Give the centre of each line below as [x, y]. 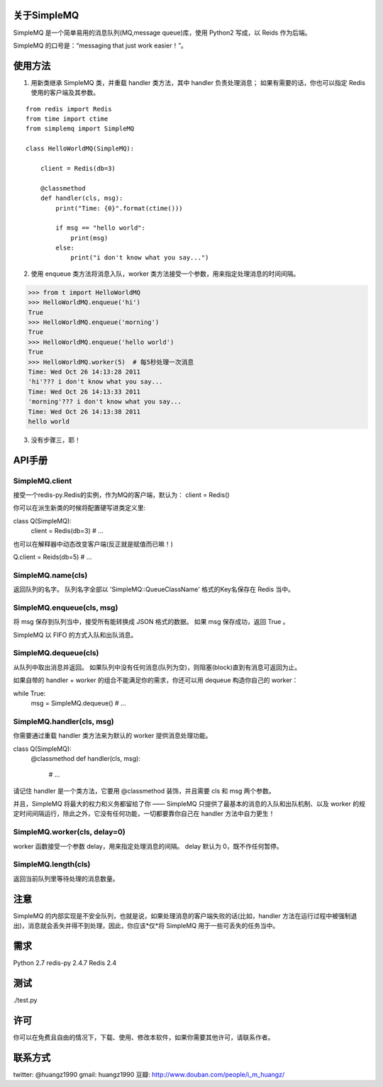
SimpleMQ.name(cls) [50, 575]
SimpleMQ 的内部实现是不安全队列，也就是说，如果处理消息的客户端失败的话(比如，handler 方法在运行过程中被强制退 [185, 915]
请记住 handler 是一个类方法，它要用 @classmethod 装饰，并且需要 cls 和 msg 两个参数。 [144, 791]
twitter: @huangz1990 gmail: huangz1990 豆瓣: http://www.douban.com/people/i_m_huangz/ [149, 1074]
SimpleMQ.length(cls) [52, 864]
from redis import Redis [69, 109]
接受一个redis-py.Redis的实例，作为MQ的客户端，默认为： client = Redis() [121, 495]
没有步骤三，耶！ [56, 440]
